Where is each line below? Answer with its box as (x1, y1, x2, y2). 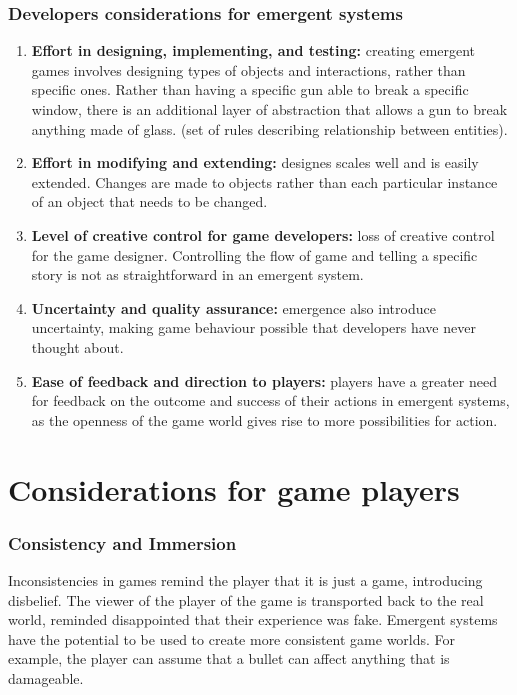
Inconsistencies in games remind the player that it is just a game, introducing (8, 569, 483, 590)
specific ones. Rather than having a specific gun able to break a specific (31, 79, 469, 100)
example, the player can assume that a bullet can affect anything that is (8, 648, 450, 669)
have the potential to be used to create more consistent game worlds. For (8, 628, 456, 649)
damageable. (8, 667, 84, 688)
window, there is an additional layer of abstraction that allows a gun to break (31, 99, 508, 119)
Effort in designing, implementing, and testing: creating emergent (31, 40, 476, 61)
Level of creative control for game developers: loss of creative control (31, 224, 495, 245)
